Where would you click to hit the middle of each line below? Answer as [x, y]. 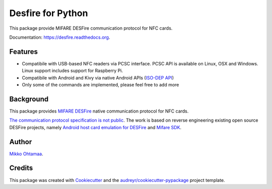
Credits [21, 168]
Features [23, 52]
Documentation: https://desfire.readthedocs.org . [60, 37]
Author [21, 141]
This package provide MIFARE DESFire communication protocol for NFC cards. [91, 28]
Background [29, 99]
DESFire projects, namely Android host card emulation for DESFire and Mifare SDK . [95, 127]
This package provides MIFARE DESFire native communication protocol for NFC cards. [99, 111]
